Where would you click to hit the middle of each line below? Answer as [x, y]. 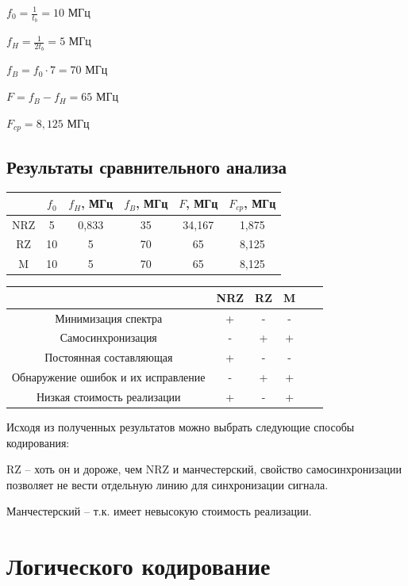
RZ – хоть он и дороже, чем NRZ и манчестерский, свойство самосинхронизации [204, 469]
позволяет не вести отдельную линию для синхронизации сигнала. [167, 484]
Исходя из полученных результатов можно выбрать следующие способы [181, 427]
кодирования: [38, 442]
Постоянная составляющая [109, 357]
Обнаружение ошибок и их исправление [109, 377]
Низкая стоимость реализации [108, 397]
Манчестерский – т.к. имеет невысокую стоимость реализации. [159, 511]
